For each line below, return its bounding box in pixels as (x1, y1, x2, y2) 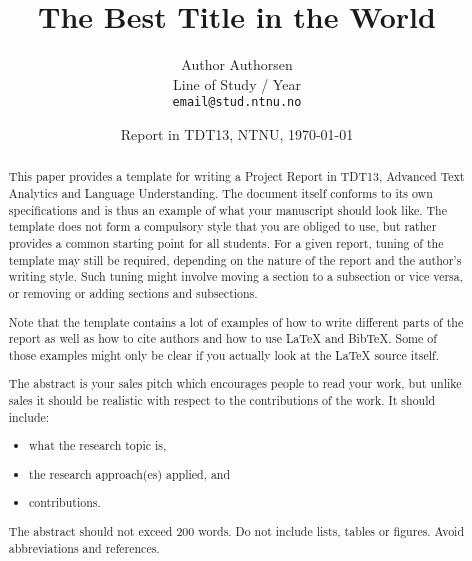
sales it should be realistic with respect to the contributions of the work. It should (8, 392, 436, 409)
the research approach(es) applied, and (29, 465, 231, 482)
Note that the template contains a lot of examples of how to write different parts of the (8, 313, 464, 330)
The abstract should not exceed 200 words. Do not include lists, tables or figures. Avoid (8, 522, 465, 539)
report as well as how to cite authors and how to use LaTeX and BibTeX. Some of (8, 330, 437, 347)
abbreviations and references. (8, 539, 160, 556)
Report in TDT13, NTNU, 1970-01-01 (120, 123, 354, 144)
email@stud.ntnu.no (172, 95, 302, 110)
